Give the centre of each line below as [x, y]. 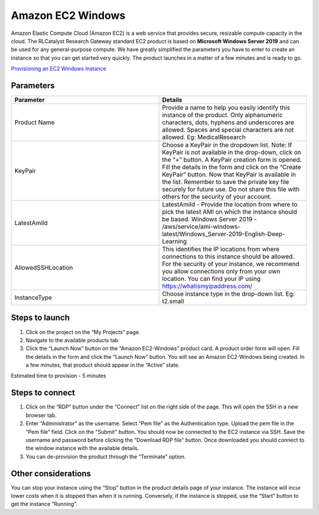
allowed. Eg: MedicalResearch [204, 137]
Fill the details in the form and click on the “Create [232, 167]
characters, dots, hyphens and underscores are [228, 122]
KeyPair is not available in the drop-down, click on [232, 153]
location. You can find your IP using [211, 279]
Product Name [35, 122]
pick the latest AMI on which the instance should [230, 212]
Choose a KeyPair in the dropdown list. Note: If [227, 145]
